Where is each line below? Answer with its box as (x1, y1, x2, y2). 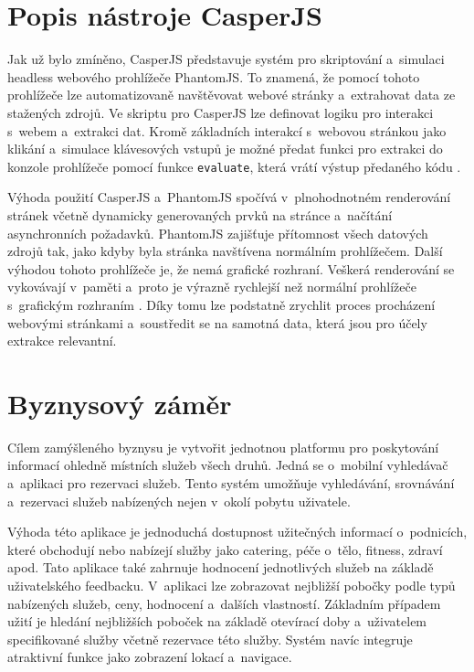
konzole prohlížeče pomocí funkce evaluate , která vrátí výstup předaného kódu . (7, 156, 461, 176)
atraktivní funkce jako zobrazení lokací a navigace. (7, 647, 292, 667)
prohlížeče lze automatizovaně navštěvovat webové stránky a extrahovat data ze (7, 85, 456, 104)
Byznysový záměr (7, 384, 232, 421)
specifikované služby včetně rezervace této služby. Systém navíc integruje (7, 629, 413, 648)
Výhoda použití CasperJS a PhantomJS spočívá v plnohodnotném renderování (7, 187, 451, 207)
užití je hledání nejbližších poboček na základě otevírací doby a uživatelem (7, 612, 427, 631)
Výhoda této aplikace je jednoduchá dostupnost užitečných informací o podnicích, (7, 522, 468, 541)
